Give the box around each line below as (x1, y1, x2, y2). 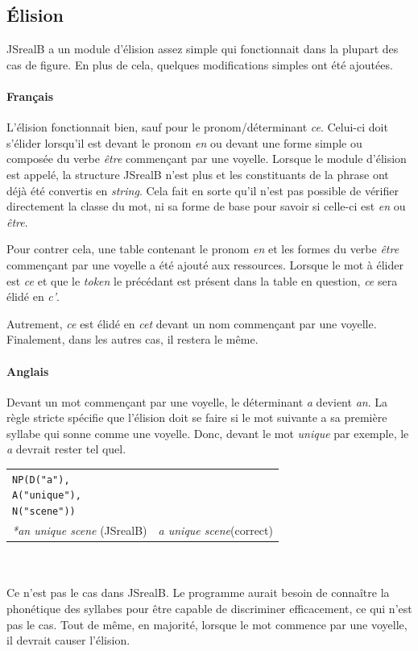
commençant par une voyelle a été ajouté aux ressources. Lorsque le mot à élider (6, 256, 404, 273)
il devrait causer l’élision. (6, 632, 130, 649)
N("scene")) (12, 506, 76, 518)
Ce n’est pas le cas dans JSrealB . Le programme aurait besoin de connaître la (6, 584, 390, 601)
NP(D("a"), (12, 474, 70, 486)
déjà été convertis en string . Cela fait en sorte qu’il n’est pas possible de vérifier (6, 182, 399, 198)
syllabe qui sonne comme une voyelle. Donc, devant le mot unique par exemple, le (6, 424, 409, 441)
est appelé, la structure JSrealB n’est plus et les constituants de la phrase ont (6, 165, 389, 182)
